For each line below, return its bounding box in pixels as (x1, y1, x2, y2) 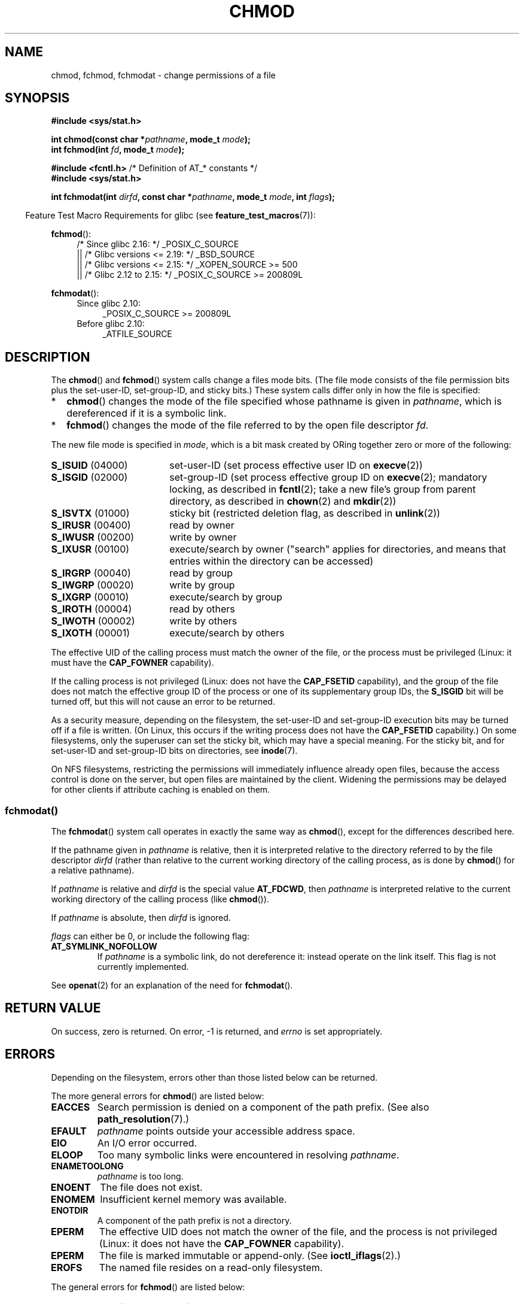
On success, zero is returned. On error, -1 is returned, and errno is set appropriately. (51, 1026, 382, 1036)
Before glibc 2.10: (77, 319, 145, 329)
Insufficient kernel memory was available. (100, 1193, 287, 1205)
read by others (169, 603, 235, 615)
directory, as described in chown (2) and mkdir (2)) (169, 495, 397, 508)
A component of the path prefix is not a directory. (97, 1215, 292, 1226)
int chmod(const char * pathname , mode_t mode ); (51, 134, 251, 145)
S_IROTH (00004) (51, 603, 132, 615)
